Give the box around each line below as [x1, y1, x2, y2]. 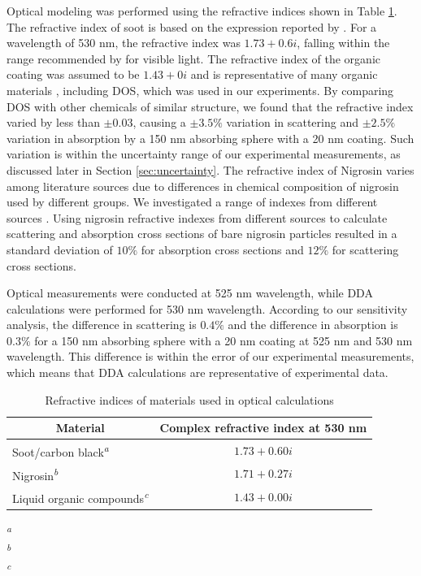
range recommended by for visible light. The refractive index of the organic [7, 50, 380, 67]
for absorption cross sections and [141, 240, 304, 258]
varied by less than [7, 114, 100, 131]
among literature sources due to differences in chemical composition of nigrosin [7, 177, 399, 194]
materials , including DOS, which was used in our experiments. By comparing [7, 81, 394, 98]
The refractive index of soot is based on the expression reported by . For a [7, 18, 377, 35]
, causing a [132, 114, 186, 131]
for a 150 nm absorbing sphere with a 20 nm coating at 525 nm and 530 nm [34, 331, 413, 349]
